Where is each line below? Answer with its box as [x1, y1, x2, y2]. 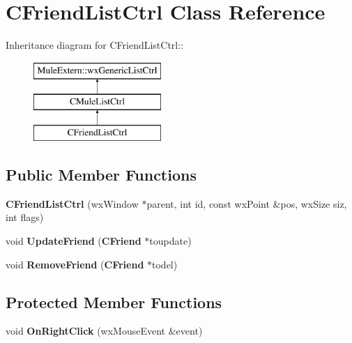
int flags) [6, 210, 44, 224]
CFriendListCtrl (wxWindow [6, 196, 139, 211]
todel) [152, 257, 178, 271]
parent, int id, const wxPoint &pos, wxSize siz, [146, 196, 347, 211]
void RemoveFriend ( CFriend [6, 257, 144, 271]
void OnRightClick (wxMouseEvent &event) [6, 323, 203, 338]
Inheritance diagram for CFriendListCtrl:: [6, 38, 184, 52]
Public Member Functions [6, 164, 197, 185]
